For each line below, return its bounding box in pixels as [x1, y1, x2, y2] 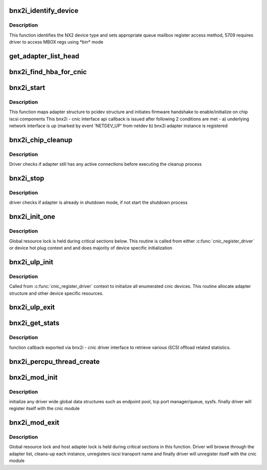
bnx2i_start [9, 84, 45, 92]
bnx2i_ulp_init [9, 258, 53, 266]
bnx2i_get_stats [9, 319, 59, 328]
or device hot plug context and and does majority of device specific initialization [9, 245, 173, 251]
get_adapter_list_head [9, 52, 80, 60]
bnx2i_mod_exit [9, 419, 59, 427]
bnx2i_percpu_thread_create [9, 357, 100, 366]
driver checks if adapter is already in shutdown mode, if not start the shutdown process [9, 199, 188, 205]
